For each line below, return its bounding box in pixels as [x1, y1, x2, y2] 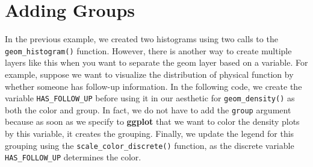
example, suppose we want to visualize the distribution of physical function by [5, 68, 294, 80]
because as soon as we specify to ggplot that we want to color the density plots [5, 115, 300, 128]
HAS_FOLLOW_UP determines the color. [5, 151, 141, 163]
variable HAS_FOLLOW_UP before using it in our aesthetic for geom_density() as [5, 92, 295, 104]
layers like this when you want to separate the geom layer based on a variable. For [5, 56, 308, 69]
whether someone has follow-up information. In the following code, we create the [5, 80, 302, 92]
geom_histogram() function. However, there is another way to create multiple [5, 44, 292, 57]
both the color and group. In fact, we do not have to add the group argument [5, 103, 291, 116]
